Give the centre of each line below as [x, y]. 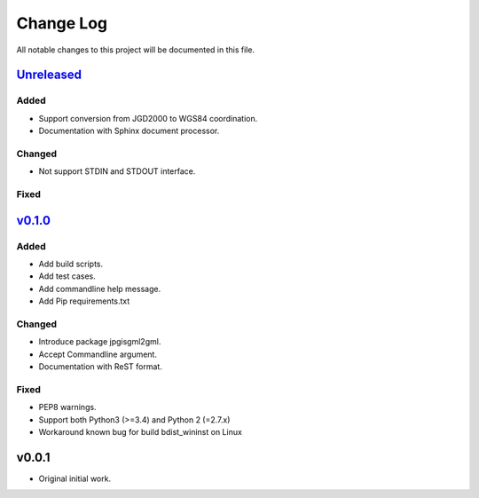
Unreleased [49, 75]
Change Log [62, 23]
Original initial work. [75, 478]
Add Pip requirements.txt [84, 301]
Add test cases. [67, 276]
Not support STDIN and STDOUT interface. [117, 171]
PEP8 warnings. [67, 407]
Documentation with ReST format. [101, 367]
